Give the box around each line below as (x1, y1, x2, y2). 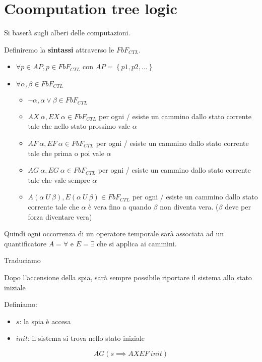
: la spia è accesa (19, 316, 71, 326)
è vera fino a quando (88, 201, 151, 212)
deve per (225, 201, 251, 212)
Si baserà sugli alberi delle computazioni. (4, 27, 130, 38)
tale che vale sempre (28, 174, 90, 185)
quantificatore (4, 238, 47, 248)
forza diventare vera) (28, 211, 92, 222)
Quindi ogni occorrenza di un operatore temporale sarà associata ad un (4, 228, 224, 239)
